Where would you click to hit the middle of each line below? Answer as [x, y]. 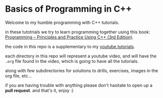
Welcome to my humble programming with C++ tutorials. [62, 22]
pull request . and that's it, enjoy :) [39, 90]
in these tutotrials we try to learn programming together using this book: [78, 32]
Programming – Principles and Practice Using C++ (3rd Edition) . [69, 37]
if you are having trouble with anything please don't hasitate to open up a [79, 85]
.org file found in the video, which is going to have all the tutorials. [72, 61]
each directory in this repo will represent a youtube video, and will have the [81, 56]
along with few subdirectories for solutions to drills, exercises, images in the [81, 70]
